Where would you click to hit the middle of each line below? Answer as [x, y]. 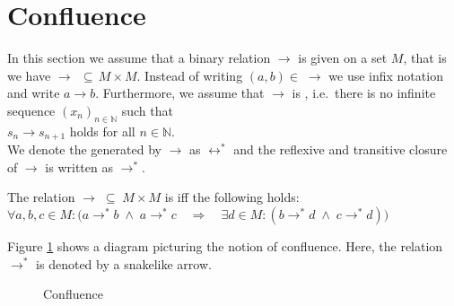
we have [29, 75]
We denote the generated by [84, 149]
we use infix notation [386, 75]
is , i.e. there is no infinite [364, 93]
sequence [31, 110]
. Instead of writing [190, 75]
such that [147, 110]
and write [34, 93]
